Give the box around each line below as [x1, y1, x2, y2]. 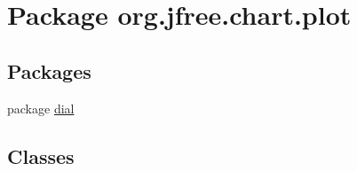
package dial [7, 98, 75, 117]
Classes [7, 142, 75, 169]
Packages [7, 57, 91, 84]
